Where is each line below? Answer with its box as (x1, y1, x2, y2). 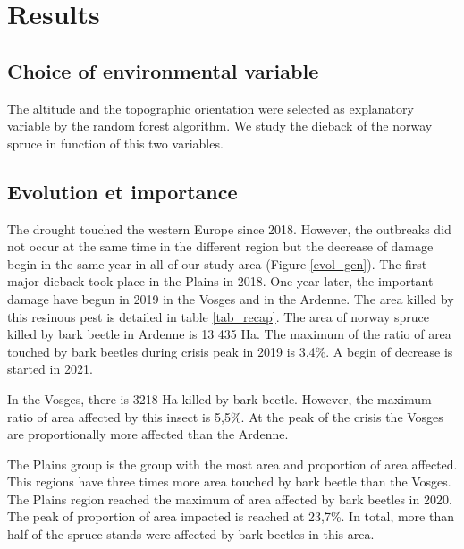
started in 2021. (7, 359, 93, 378)
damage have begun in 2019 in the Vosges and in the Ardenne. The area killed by (7, 289, 454, 308)
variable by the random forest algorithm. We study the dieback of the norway (7, 116, 433, 135)
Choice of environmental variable (7, 56, 319, 84)
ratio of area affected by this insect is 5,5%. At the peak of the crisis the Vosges (7, 407, 443, 426)
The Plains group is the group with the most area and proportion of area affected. (7, 454, 458, 473)
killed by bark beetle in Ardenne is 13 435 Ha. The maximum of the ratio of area (7, 325, 451, 343)
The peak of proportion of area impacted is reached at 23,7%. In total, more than (7, 507, 454, 526)
